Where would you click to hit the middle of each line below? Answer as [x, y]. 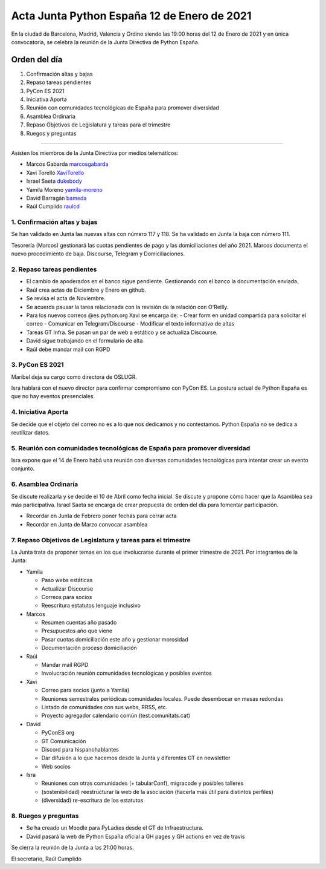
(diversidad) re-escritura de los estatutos [92, 800]
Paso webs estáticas [67, 580]
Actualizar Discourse [67, 589]
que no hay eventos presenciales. [53, 396]
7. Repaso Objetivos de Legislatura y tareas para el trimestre [101, 540]
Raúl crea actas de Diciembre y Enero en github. [86, 290]
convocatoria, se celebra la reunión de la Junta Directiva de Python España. [105, 42]
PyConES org [58, 733]
